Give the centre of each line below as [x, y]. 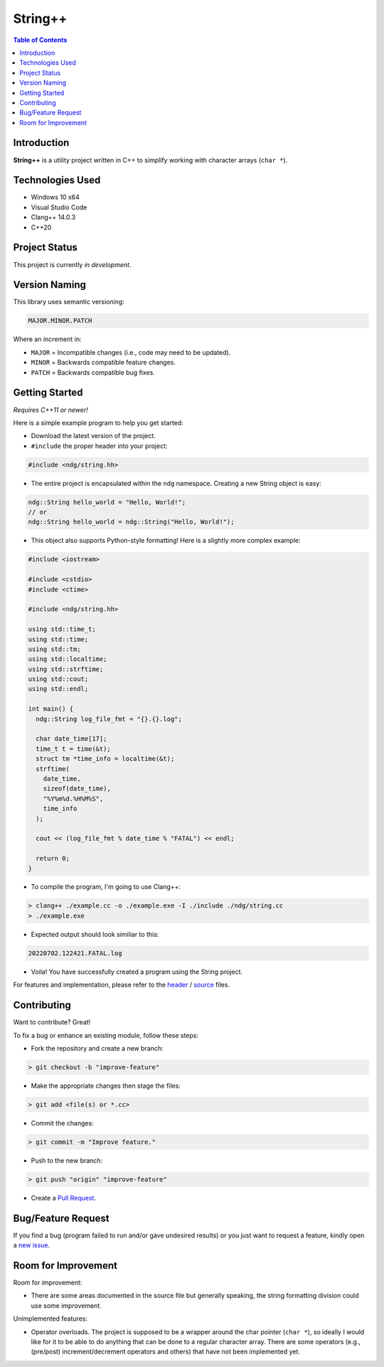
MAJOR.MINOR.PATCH [60, 321]
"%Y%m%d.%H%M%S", [73, 799]
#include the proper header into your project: [99, 446]
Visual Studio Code [59, 207]
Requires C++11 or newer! [50, 410]
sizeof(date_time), [77, 789]
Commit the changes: [62, 1123]
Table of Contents [40, 40]
